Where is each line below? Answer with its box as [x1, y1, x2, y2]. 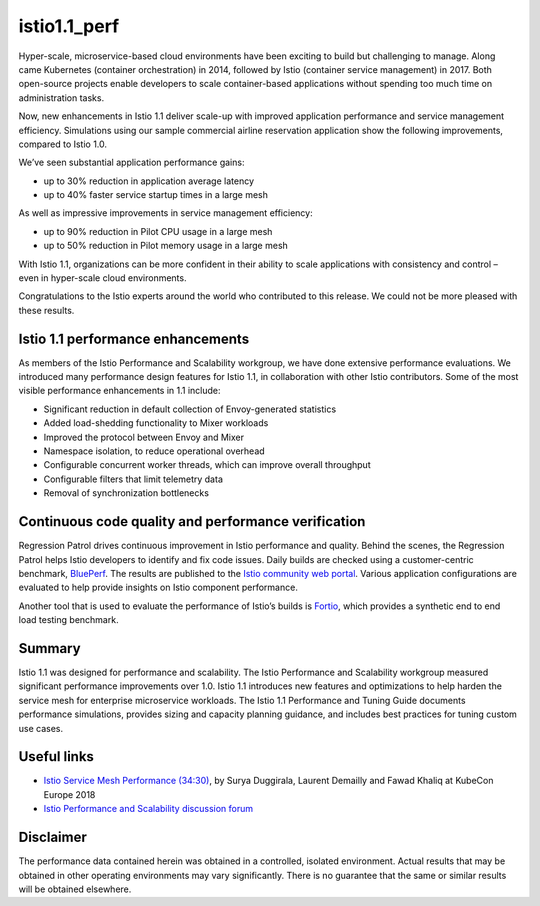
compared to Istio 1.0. [18, 138, 108, 150]
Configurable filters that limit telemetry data [43, 473, 224, 485]
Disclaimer [18, 829, 87, 846]
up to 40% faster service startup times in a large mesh [43, 189, 269, 201]
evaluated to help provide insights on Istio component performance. [18, 581, 299, 594]
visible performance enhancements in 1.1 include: [18, 385, 221, 397]
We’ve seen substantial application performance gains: [18, 156, 245, 169]
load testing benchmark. [18, 614, 119, 626]
